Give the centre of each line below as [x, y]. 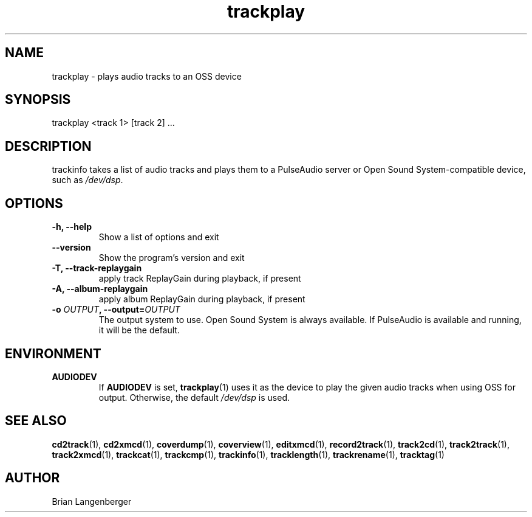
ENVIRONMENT [53, 353]
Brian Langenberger [92, 501]
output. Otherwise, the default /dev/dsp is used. [194, 397]
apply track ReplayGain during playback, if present [200, 279]
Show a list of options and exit [159, 237]
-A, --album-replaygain [100, 289]
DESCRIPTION [48, 146]
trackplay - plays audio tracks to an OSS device [147, 76]
